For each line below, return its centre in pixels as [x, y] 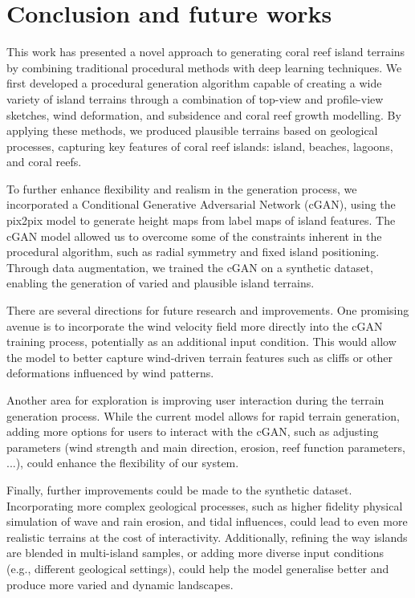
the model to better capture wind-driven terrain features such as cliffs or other [199, 357]
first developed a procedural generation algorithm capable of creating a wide [194, 83]
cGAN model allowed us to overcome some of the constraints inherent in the [194, 236]
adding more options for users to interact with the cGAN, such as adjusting [193, 431]
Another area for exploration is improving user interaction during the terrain [195, 400]
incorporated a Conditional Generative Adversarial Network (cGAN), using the [201, 204]
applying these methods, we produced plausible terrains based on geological [192, 130]
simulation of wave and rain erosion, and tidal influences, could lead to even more [207, 521]
